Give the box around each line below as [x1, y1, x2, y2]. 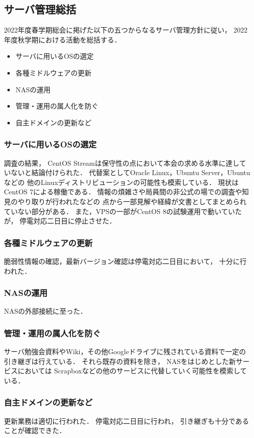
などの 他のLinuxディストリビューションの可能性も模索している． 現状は [4, 177, 239, 187]
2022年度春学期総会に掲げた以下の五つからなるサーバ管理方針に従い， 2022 [4, 25, 248, 35]
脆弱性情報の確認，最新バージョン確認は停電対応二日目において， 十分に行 [4, 255, 247, 266]
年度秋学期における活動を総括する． [4, 34, 121, 44]
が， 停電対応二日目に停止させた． [4, 216, 116, 226]
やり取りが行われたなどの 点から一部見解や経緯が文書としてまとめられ [17, 196, 247, 206]
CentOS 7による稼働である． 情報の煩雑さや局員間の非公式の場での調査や [4, 186, 242, 197]
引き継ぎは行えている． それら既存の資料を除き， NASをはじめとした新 [4, 356, 236, 366]
